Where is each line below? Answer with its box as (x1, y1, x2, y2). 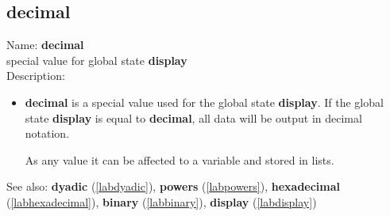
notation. (25, 125, 70, 142)
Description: (6, 67, 65, 84)
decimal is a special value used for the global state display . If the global (25, 93, 384, 110)
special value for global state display (6, 51, 187, 68)
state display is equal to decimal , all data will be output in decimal (25, 109, 362, 126)
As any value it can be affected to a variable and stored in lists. (25, 151, 334, 168)
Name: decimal (6, 36, 84, 53)
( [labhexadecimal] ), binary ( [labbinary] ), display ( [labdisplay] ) (6, 193, 317, 210)
